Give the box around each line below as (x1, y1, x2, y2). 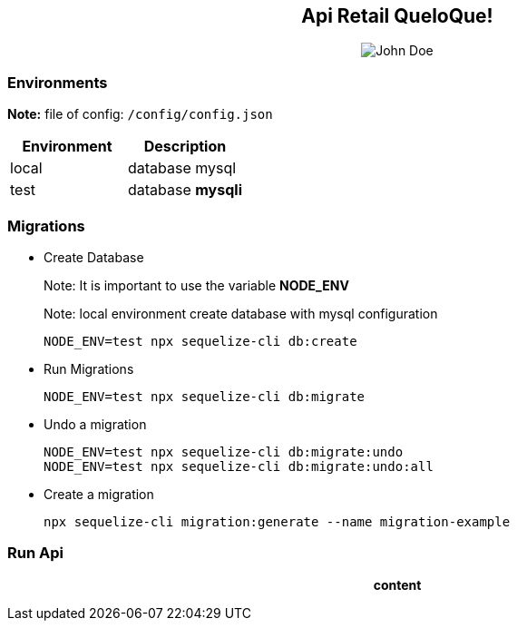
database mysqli (127, 181, 242, 200)
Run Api (7, 544, 63, 563)
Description (143, 137, 227, 156)
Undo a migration (44, 416, 147, 432)
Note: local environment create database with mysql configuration (44, 305, 438, 321)
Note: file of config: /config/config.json (7, 106, 273, 123)
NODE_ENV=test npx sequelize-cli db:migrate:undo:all (44, 458, 434, 474)
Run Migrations (44, 360, 134, 377)
